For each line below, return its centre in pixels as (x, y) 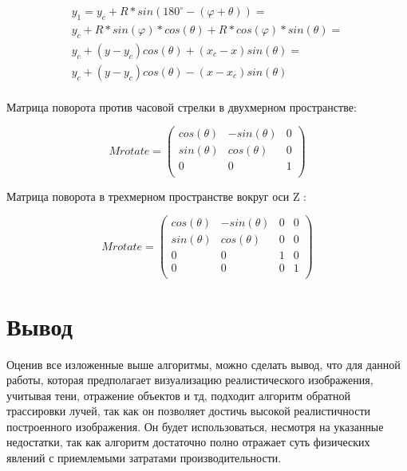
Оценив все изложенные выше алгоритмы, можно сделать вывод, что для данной (203, 364)
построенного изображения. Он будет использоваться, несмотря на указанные (195, 426)
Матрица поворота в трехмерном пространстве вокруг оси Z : (156, 196)
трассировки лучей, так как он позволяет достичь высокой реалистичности (189, 411)
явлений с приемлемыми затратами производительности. (144, 458)
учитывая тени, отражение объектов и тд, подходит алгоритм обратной (178, 395)
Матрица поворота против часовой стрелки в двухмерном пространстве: (182, 106)
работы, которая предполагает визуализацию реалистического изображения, (190, 380)
